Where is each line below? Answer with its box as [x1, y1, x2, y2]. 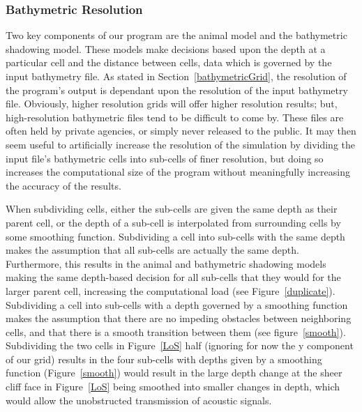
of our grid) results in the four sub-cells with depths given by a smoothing [6, 351, 322, 366]
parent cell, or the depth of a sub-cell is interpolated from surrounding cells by [6, 215, 341, 229]
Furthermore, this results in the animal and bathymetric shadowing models [6, 256, 326, 270]
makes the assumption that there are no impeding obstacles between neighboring [6, 311, 352, 326]
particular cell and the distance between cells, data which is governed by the [6, 55, 332, 70]
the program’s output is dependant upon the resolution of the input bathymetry [6, 82, 348, 97]
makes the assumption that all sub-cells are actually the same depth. [6, 243, 299, 257]
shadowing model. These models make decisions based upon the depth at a [6, 41, 326, 56]
